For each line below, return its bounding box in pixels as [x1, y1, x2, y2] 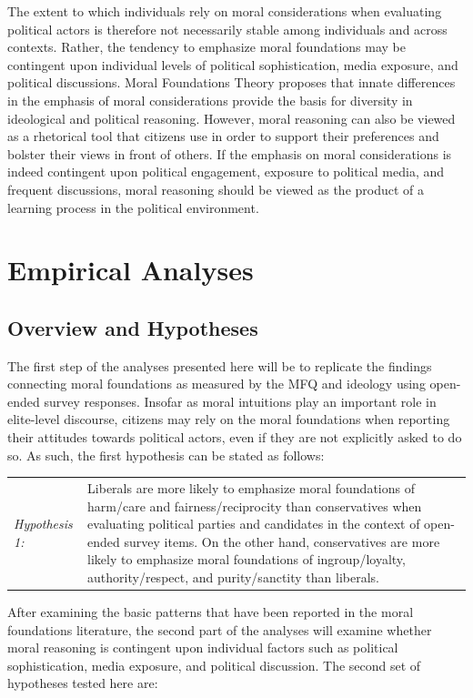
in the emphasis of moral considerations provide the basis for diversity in [7, 90, 413, 109]
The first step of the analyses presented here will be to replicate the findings [7, 356, 432, 375]
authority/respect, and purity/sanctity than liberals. [87, 567, 379, 586]
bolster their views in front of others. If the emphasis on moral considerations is [7, 144, 452, 163]
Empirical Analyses [7, 251, 254, 288]
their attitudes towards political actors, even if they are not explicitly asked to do [7, 428, 462, 447]
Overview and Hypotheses [7, 313, 258, 341]
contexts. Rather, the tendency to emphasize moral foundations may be [7, 37, 406, 56]
